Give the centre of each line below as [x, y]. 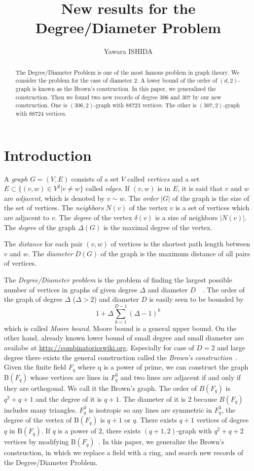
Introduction [48, 155]
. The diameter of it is [152, 399]
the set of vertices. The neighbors [54, 208]
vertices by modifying [36, 442]
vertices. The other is [169, 105]
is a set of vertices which [212, 208]
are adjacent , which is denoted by [54, 198]
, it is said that [200, 188]
